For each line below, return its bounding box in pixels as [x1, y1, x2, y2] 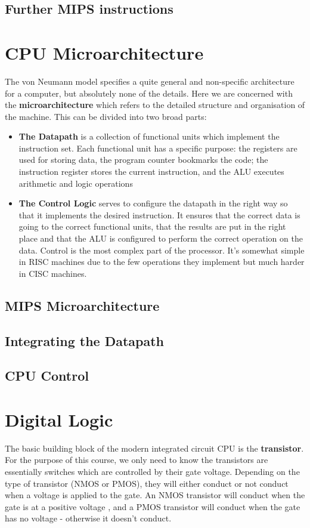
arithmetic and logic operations [18, 177, 133, 189]
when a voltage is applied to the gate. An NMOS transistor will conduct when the [5, 489, 305, 501]
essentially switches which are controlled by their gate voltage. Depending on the [5, 465, 300, 478]
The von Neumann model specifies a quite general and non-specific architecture [5, 75, 294, 87]
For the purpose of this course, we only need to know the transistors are [5, 453, 268, 466]
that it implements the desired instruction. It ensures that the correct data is [18, 208, 300, 221]
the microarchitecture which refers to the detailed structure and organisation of [5, 98, 305, 111]
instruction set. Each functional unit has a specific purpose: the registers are [18, 141, 297, 154]
